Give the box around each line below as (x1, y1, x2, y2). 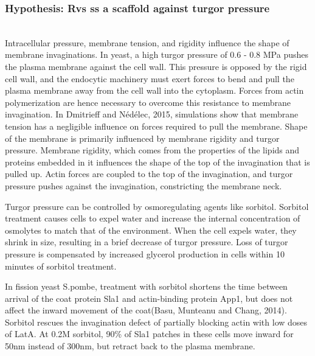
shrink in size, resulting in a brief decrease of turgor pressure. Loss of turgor (5, 236, 288, 248)
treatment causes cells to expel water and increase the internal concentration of (5, 212, 300, 225)
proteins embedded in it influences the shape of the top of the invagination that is (5, 155, 310, 168)
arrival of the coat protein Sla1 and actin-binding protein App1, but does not (5, 291, 293, 304)
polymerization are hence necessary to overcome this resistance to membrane (5, 96, 291, 108)
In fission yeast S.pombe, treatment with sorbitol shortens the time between (5, 280, 288, 293)
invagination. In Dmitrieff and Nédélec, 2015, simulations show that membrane (5, 108, 299, 120)
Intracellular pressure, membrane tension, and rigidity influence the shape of (5, 36, 289, 49)
